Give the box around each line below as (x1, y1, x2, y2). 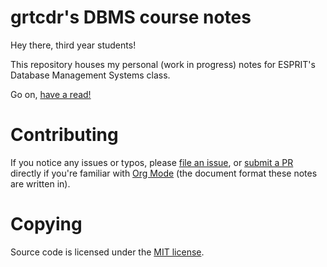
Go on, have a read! (10, 88, 92, 100)
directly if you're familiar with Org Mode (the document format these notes (10, 167, 318, 179)
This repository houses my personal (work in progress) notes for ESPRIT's (10, 58, 316, 70)
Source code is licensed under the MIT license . (10, 246, 205, 258)
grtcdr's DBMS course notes (10, 6, 252, 29)
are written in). (10, 177, 71, 190)
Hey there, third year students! (10, 39, 137, 51)
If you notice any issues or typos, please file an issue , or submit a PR (10, 156, 294, 168)
